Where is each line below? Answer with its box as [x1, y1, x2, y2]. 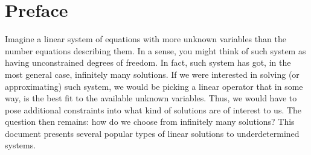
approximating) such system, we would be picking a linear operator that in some [5, 80, 303, 92]
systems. [5, 139, 36, 151]
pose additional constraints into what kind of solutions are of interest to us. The [5, 103, 302, 116]
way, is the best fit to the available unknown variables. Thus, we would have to [5, 92, 297, 104]
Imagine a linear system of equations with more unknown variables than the [5, 33, 286, 45]
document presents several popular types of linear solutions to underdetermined [5, 127, 300, 139]
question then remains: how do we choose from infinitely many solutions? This [5, 115, 295, 128]
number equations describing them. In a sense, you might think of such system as [5, 44, 306, 57]
